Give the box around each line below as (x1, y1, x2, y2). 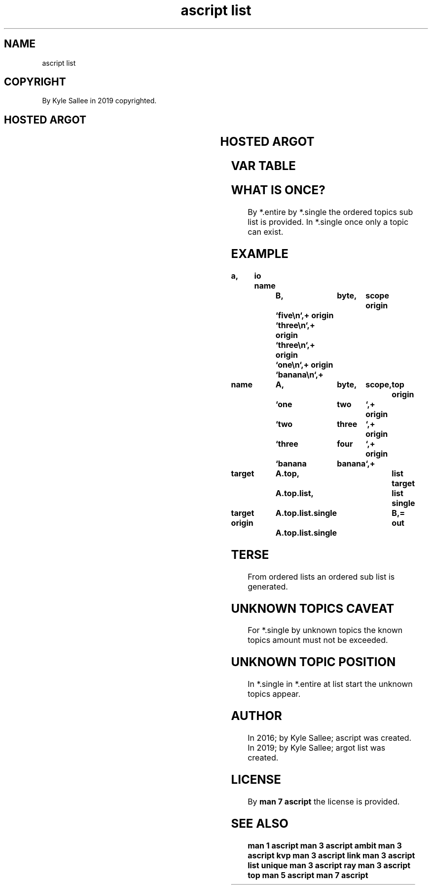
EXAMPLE (231, 246, 288, 261)
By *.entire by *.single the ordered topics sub (248, 207, 413, 217)
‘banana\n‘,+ (275, 369, 324, 380)
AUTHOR (231, 709, 282, 723)
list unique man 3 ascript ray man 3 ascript (248, 860, 411, 870)
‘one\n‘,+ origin (275, 359, 333, 370)
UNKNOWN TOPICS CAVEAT (231, 601, 395, 616)
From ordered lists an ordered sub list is (248, 571, 395, 582)
